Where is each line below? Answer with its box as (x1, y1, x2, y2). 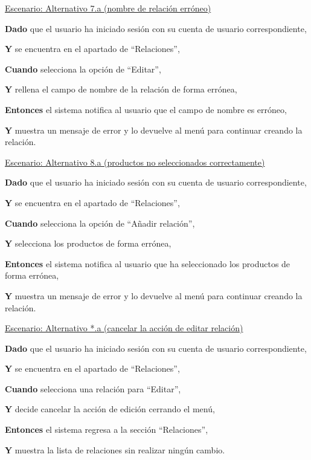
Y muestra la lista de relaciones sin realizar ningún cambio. (5, 443, 225, 456)
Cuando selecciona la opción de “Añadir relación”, (5, 216, 195, 229)
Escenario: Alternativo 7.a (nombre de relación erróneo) (5, 2, 211, 14)
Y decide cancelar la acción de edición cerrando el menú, (5, 403, 215, 415)
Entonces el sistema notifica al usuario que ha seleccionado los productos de (5, 257, 290, 270)
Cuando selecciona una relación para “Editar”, (5, 382, 181, 395)
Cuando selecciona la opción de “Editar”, (5, 62, 161, 75)
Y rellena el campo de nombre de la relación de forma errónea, (5, 83, 237, 96)
